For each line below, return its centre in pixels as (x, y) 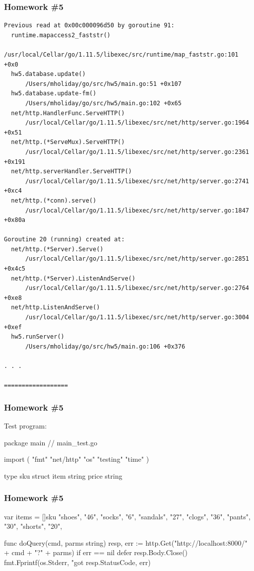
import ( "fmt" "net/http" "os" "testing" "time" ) (77, 459)
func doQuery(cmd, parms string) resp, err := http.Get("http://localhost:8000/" (126, 542)
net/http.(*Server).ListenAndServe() (73, 278)
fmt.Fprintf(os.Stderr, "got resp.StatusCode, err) (77, 562)
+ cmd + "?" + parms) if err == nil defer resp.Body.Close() (96, 552)
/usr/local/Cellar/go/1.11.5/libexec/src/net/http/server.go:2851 (137, 259)
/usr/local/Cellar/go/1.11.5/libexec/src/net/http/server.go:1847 (137, 210)
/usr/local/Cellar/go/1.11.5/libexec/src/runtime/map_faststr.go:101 (121, 55)
